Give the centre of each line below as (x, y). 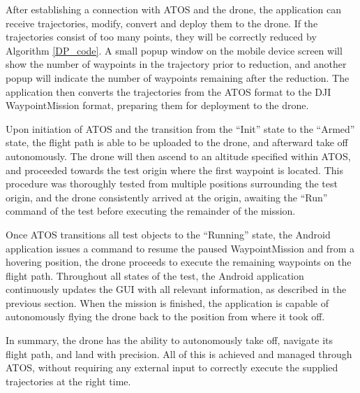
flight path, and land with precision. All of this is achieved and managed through (179, 353)
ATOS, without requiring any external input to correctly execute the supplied (172, 367)
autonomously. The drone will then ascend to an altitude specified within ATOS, (178, 156)
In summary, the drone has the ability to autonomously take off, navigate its (169, 340)
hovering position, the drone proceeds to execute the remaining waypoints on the (179, 262)
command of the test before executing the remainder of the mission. (151, 211)
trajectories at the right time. (68, 381)
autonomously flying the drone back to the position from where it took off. (165, 316)
